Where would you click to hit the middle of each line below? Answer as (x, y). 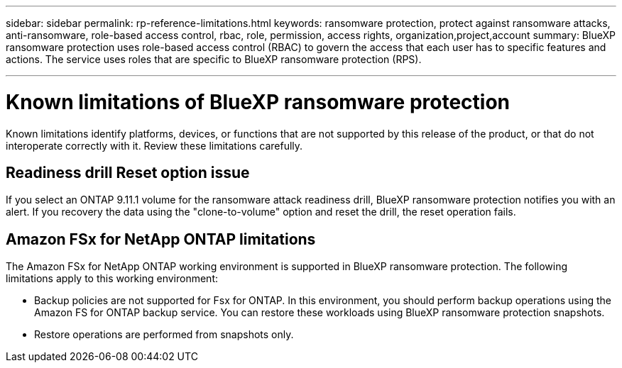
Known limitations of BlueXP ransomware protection (258, 102)
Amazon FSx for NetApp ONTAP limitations (161, 239)
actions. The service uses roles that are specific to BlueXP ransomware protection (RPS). (214, 59)
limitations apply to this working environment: (112, 279)
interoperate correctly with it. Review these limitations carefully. (154, 145)
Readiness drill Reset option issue (128, 172)
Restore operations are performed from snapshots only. (164, 335)
